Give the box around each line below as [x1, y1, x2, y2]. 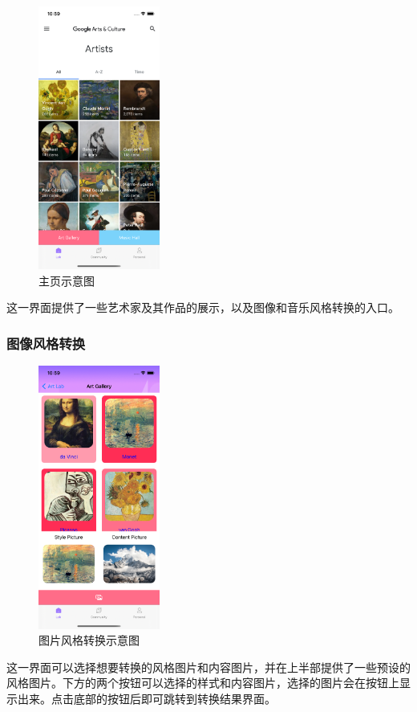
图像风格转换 [6, 333, 86, 353]
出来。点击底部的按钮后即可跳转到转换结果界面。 [17, 689, 276, 706]
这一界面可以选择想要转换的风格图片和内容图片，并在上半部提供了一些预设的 [6, 658, 411, 675]
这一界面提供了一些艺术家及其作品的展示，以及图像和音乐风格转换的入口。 [6, 299, 399, 316]
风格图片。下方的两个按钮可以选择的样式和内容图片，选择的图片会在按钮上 [6, 674, 399, 691]
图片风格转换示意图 [38, 632, 140, 649]
